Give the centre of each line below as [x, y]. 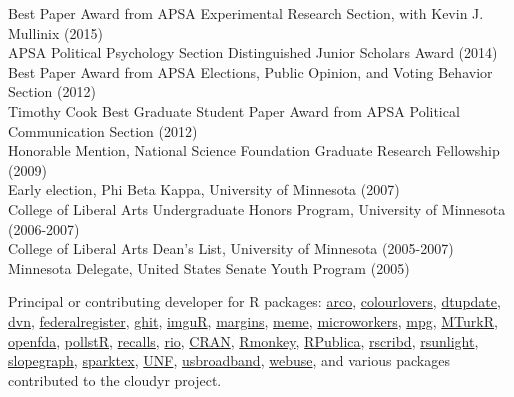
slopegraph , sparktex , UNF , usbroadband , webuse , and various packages [229, 360]
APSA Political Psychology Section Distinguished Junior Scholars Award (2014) [253, 52]
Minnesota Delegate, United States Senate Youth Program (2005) [209, 267]
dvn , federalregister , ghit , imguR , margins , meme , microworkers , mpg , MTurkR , [253, 320]
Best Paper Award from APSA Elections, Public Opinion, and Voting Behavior [250, 71]
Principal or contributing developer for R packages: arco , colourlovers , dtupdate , [254, 301]
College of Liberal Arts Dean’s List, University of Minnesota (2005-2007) [231, 248]
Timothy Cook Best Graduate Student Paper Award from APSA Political [234, 110]
